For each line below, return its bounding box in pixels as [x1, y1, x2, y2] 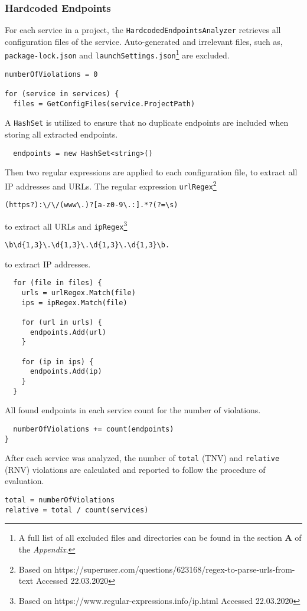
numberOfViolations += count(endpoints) [13, 424, 174, 433]
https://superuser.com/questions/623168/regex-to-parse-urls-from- [54, 563, 295, 575]
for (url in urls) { [21, 318, 102, 327]
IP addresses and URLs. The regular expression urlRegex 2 [5, 178, 217, 192]
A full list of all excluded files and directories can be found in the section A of [18, 531, 302, 544]
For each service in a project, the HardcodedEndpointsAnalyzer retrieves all [5, 24, 281, 36]
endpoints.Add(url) [30, 328, 106, 336]
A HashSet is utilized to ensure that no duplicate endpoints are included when [5, 116, 289, 129]
